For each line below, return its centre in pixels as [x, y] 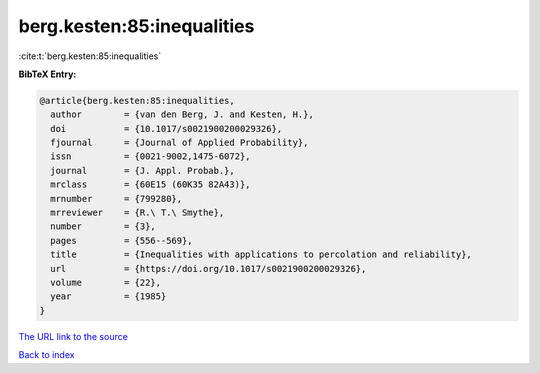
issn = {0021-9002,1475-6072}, [150, 156]
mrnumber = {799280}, [116, 198]
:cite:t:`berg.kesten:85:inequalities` [90, 56]
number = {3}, [103, 226]
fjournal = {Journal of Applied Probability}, [179, 143]
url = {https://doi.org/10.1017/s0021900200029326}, [208, 268]
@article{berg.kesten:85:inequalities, [137, 100]
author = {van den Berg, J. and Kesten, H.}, [182, 114]
